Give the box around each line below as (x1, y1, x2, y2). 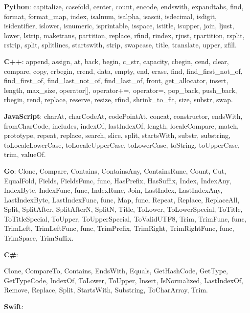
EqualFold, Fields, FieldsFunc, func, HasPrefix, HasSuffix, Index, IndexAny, (4, 175, 231, 185)
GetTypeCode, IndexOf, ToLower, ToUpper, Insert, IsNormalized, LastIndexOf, (4, 275, 243, 285)
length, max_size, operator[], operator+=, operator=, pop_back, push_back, (4, 85, 237, 95)
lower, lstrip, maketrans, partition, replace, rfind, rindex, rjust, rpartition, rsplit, (4, 30, 245, 40)
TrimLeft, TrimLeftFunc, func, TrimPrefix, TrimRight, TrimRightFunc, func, (4, 223, 234, 233)
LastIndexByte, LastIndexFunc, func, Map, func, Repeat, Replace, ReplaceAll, (4, 194, 240, 204)
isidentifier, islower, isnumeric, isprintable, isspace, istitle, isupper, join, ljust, (4, 21, 234, 31)
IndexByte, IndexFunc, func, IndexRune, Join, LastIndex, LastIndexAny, (4, 185, 223, 195)
